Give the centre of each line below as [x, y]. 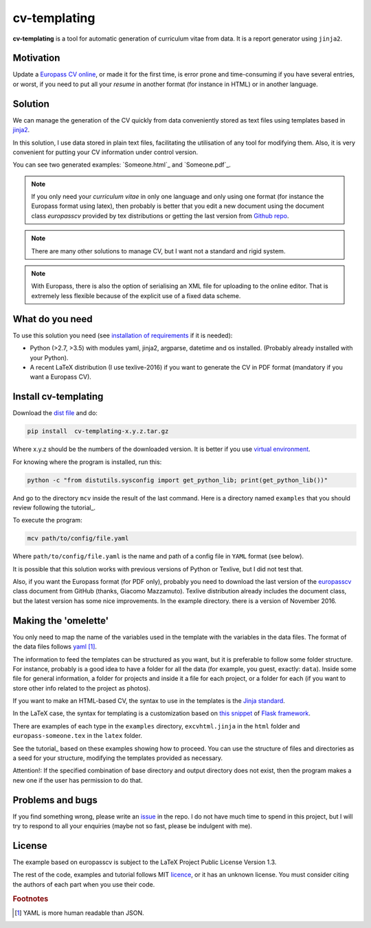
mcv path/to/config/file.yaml [78, 538]
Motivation [36, 58]
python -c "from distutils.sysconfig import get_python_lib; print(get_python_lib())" [178, 480]
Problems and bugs [55, 800]
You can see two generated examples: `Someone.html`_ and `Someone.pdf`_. [122, 165]
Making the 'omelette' [61, 621]
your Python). [49, 357]
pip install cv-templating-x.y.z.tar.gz [98, 431]
